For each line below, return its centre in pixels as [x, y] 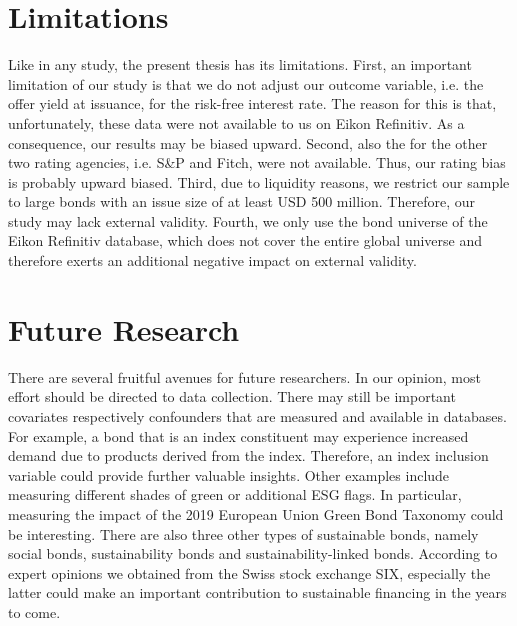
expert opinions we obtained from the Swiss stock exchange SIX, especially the [249, 572]
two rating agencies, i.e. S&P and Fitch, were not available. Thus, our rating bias [257, 162]
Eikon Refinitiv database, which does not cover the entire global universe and [245, 240]
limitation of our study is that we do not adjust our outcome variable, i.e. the [246, 83]
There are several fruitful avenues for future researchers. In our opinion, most [244, 376]
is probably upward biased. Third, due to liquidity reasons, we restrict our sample [259, 181]
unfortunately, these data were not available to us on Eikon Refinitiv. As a [236, 122]
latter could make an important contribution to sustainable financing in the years [257, 592]
